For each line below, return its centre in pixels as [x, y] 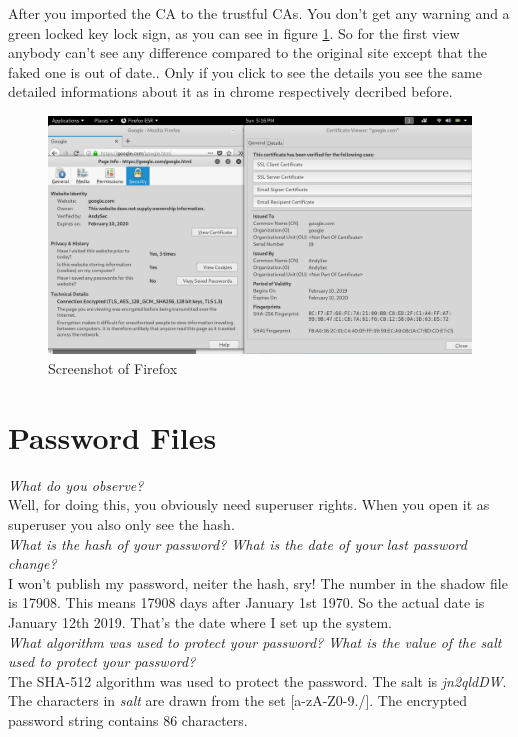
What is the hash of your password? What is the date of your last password [237, 543]
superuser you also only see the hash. [121, 523]
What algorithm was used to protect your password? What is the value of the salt [255, 641]
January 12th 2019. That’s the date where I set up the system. [200, 621]
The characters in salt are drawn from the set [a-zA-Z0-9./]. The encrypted [237, 700]
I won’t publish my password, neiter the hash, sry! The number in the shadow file [258, 582]
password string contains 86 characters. [128, 719]
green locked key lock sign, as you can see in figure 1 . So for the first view [234, 32]
